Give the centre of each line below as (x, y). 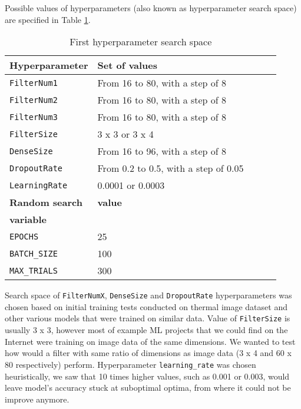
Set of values (128, 65)
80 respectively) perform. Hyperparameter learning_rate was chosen (130, 364)
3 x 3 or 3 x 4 (125, 134)
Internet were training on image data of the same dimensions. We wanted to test (150, 341)
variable (28, 220)
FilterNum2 (34, 100)
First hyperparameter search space (141, 42)
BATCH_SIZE (34, 253)
